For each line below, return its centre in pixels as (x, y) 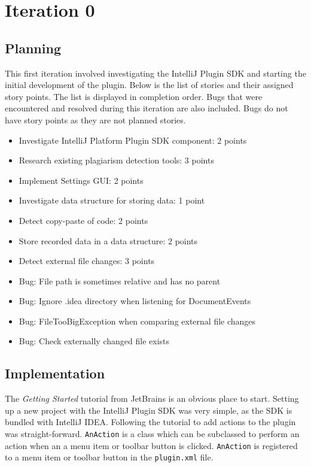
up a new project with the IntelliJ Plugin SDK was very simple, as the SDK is (149, 410)
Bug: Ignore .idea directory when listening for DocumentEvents (135, 301)
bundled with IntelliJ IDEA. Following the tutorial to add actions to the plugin (150, 422)
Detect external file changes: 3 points (87, 261)
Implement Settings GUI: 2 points (81, 180)
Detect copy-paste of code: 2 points (83, 220)
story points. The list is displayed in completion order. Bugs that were (134, 96)
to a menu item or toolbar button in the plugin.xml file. (109, 457)
